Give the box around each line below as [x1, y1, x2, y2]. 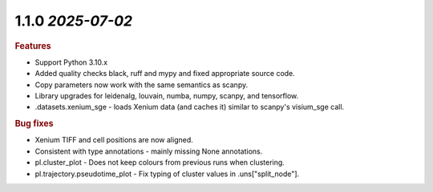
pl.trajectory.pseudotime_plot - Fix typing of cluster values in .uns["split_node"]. [34, 169, 300, 178]
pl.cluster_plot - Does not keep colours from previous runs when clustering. [34, 158, 285, 167]
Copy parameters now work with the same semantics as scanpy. [34, 80, 249, 90]
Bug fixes [14, 118, 54, 130]
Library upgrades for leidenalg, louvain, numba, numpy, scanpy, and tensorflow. [34, 90, 299, 100]
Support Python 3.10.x [34, 57, 108, 67]
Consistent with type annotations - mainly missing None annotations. [34, 146, 263, 156]
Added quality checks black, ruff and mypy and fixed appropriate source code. [34, 69, 296, 78]
